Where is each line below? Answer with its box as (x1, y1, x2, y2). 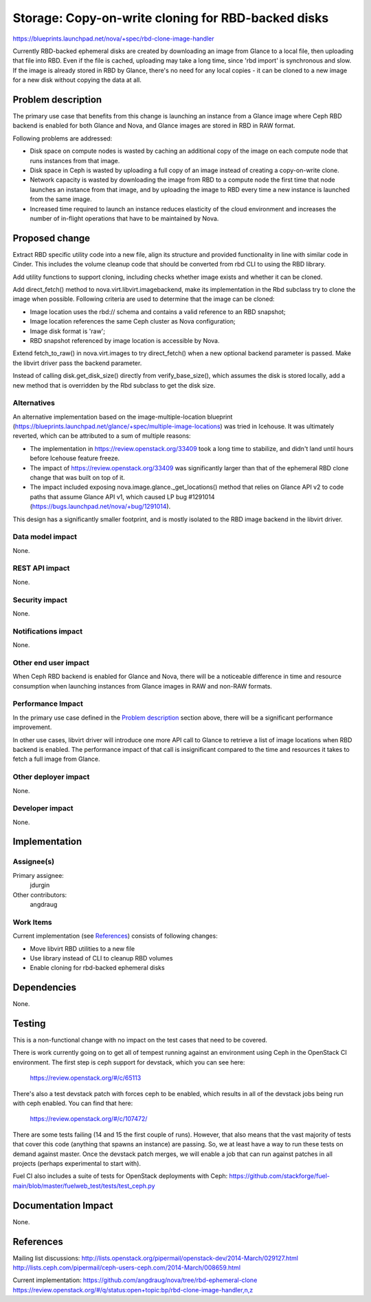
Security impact (12, 595, 68, 605)
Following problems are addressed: (12, 134, 113, 143)
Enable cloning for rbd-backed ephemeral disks (30, 964, 165, 972)
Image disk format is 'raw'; (30, 327, 106, 335)
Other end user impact (12, 658, 89, 667)
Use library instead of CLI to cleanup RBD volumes (30, 954, 173, 962)
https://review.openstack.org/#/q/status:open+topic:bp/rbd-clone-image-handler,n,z (12, 1285, 254, 1294)
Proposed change (12, 232, 91, 244)
